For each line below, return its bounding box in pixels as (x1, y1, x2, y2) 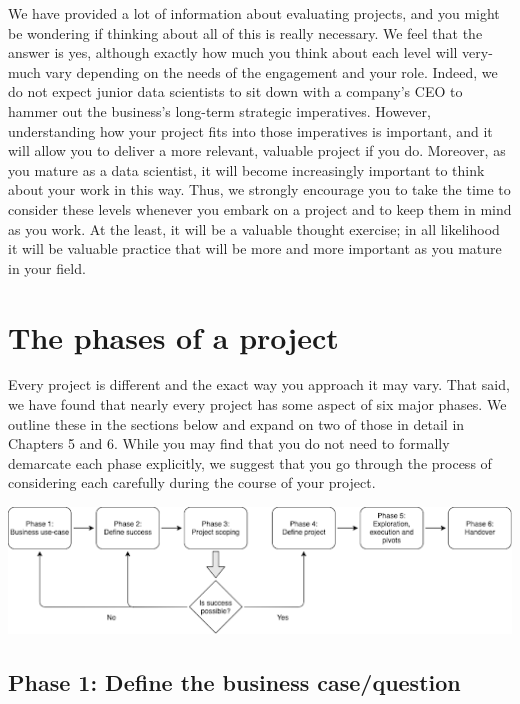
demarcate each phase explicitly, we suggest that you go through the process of (8, 452, 492, 473)
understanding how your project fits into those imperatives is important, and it (8, 120, 493, 141)
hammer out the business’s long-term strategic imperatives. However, (8, 100, 431, 121)
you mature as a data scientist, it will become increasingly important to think (8, 159, 485, 180)
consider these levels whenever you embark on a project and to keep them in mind (8, 198, 512, 219)
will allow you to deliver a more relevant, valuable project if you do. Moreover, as (8, 140, 506, 161)
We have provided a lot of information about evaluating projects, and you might (8, 3, 500, 23)
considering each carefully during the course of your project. (8, 472, 376, 493)
